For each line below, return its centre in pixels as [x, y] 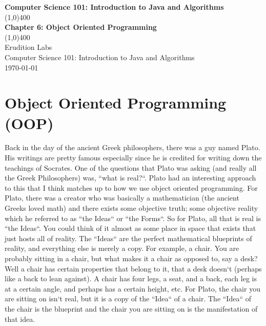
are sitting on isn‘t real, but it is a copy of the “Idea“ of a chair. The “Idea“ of [128, 298]
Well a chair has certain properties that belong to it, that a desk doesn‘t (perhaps [133, 268]
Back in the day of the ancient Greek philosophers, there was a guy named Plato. [132, 147]
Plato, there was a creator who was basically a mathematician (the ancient [122, 198]
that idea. [20, 319]
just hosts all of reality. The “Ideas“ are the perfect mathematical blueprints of [128, 238]
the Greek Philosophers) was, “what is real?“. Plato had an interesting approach [130, 178]
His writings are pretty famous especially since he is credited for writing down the [133, 158]
